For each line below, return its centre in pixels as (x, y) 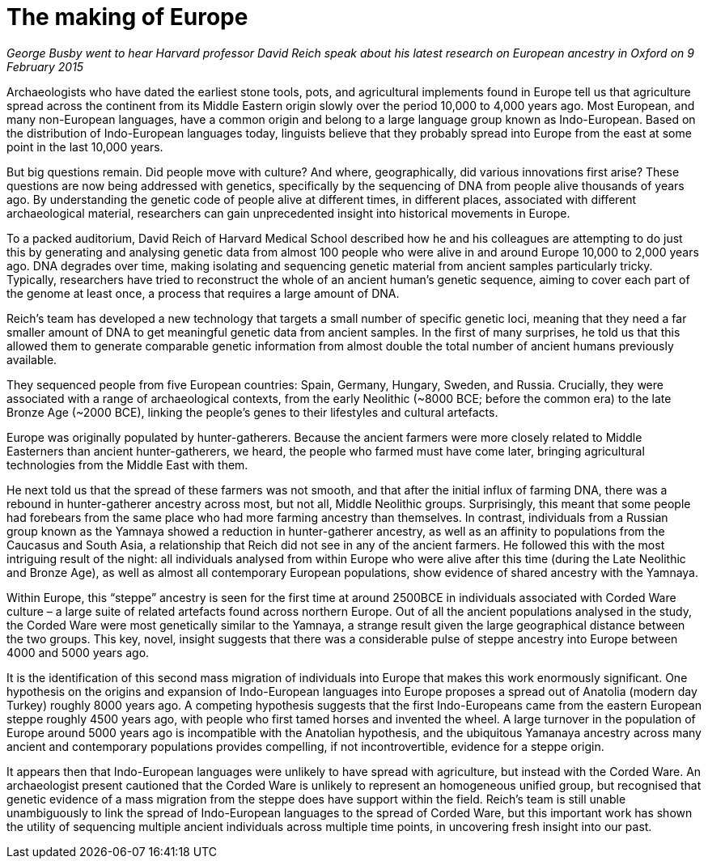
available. (32, 359)
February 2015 (45, 66)
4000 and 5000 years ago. (78, 652)
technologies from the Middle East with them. (127, 464)
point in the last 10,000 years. (85, 146)
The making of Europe (127, 17)
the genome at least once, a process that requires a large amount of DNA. (203, 293)
